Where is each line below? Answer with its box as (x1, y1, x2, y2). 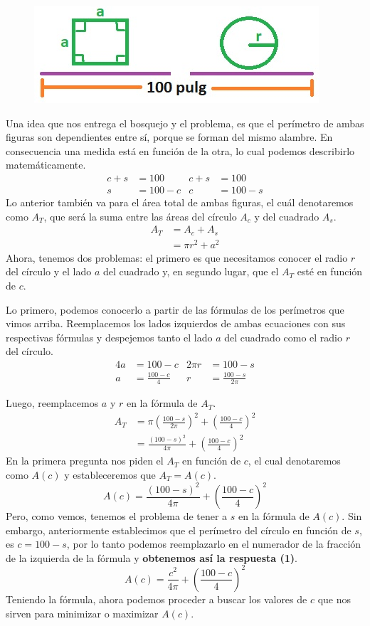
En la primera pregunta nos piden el (6, 453, 164, 468)
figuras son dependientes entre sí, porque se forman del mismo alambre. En (6, 129, 333, 144)
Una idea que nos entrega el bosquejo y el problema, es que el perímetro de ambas (6, 115, 364, 130)
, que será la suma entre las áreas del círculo (43, 208, 237, 223)
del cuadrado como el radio (224, 329, 343, 344)
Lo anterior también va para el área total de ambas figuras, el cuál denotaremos (6, 195, 354, 210)
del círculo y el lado (6, 264, 92, 279)
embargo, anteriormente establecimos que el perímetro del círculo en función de (6, 522, 351, 537)
